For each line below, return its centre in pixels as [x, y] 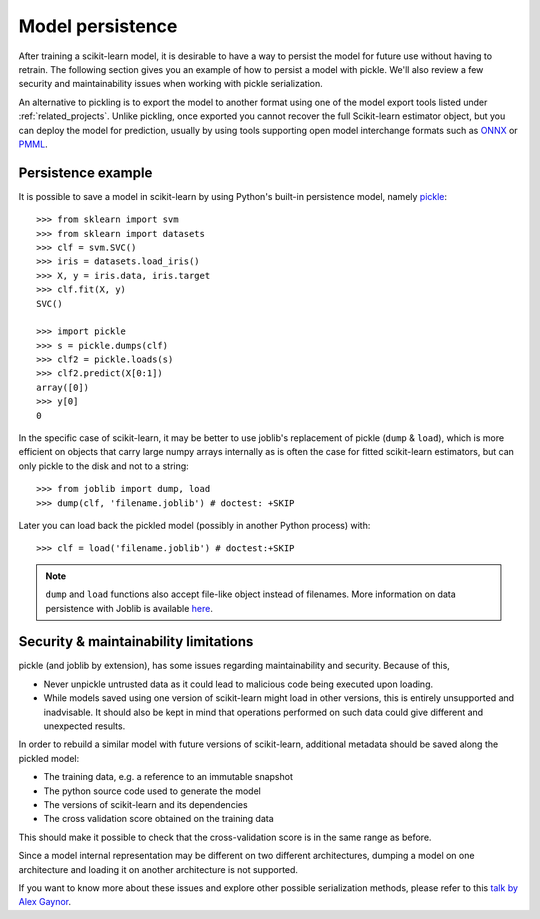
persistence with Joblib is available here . [129, 608]
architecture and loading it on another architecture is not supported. [158, 869]
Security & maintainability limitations [136, 641]
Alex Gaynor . [45, 902]
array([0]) [63, 387]
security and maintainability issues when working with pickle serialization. [171, 84]
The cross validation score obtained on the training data [158, 819]
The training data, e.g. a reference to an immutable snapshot [168, 777]
